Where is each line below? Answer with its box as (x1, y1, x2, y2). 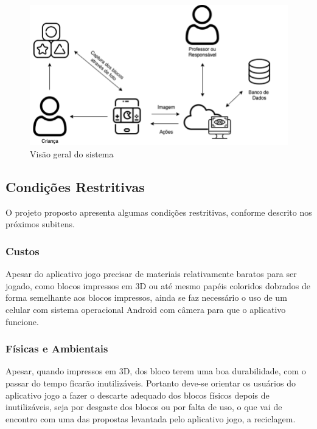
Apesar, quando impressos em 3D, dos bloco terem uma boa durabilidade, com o (5, 365, 306, 377)
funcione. (5, 315, 39, 328)
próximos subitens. (5, 218, 75, 230)
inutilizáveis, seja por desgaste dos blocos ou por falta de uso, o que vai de (5, 400, 282, 413)
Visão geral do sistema (30, 148, 114, 160)
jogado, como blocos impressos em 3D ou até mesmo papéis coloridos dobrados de (5, 279, 310, 292)
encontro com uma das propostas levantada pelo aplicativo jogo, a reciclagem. (5, 412, 296, 425)
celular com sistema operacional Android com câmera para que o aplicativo (5, 303, 286, 316)
